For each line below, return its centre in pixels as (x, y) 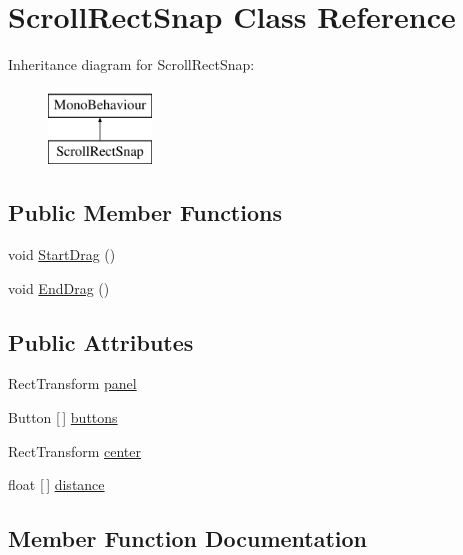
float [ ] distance (56, 484)
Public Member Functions (145, 212)
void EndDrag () (59, 287)
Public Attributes (101, 341)
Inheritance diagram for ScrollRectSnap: (131, 64)
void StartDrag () (62, 254)
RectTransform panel (72, 383)
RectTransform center (74, 450)
